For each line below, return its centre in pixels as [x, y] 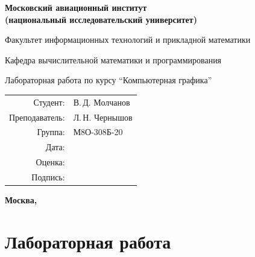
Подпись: [48, 176]
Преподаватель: [37, 117]
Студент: [49, 102]
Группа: [51, 132]
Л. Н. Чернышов [103, 117]
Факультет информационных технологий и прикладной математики [128, 40]
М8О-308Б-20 [98, 132]
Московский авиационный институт [76, 7]
